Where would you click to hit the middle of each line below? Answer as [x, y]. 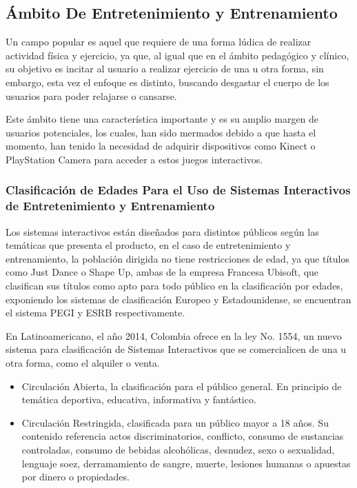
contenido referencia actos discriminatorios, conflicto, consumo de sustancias [183, 436]
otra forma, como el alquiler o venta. [83, 363]
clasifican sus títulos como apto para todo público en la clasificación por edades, [174, 286]
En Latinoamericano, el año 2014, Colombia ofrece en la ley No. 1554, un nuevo [174, 335]
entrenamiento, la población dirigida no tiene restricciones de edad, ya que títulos [177, 258]
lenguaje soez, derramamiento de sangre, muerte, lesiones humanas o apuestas [186, 463]
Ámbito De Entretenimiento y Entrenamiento [172, 13]
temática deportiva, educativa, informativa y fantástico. [139, 399]
